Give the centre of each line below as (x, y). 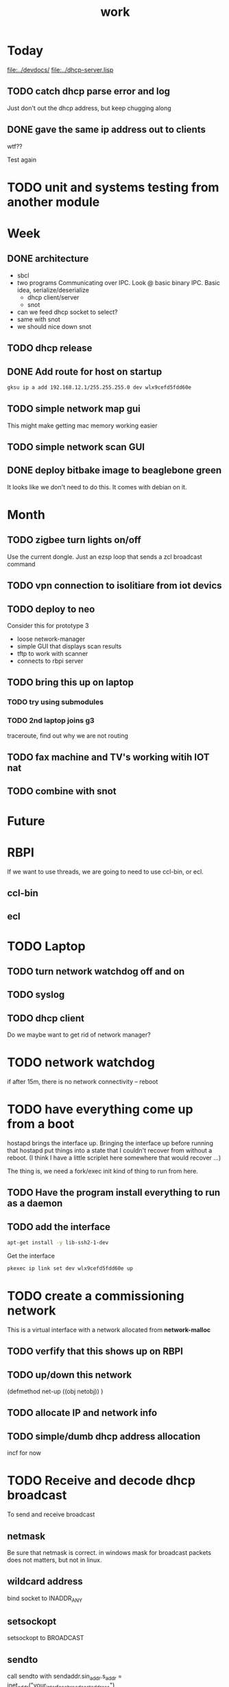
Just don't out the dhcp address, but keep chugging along (89, 108)
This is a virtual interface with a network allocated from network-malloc (109, 1330)
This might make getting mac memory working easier (82, 425)
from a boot (41, 1124)
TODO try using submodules (56, 702)
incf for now (24, 1453)
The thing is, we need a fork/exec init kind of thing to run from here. (103, 1171)
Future (26, 821)
